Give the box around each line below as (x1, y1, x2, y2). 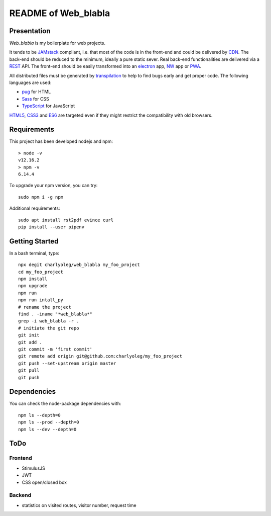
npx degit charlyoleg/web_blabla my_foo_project (18, 262, 140, 268)
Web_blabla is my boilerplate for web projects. (9, 40, 105, 46)
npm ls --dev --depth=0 (18, 426, 77, 432)
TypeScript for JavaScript (22, 103, 75, 109)
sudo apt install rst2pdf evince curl (18, 217, 114, 223)
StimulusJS (22, 465, 45, 471)
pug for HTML (22, 89, 51, 95)
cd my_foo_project (18, 269, 64, 275)
